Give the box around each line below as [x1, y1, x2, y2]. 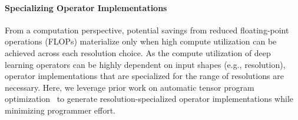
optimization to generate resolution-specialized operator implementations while [5, 92, 293, 105]
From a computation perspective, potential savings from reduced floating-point [5, 23, 289, 36]
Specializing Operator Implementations [5, 1, 167, 13]
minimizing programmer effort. [5, 104, 115, 116]
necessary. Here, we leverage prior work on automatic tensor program [5, 81, 254, 93]
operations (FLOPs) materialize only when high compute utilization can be [5, 35, 277, 47]
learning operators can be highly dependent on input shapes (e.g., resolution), [5, 58, 286, 70]
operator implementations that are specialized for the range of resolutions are [5, 70, 284, 82]
